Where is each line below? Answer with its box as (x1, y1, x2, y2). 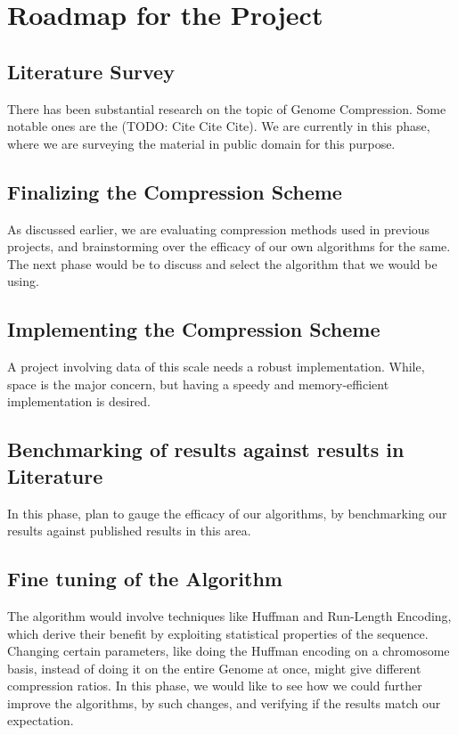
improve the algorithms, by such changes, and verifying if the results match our (7, 693, 441, 712)
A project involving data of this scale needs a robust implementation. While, (7, 357, 425, 376)
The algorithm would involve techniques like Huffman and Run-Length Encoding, (7, 606, 452, 625)
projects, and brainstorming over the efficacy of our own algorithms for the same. (7, 237, 451, 256)
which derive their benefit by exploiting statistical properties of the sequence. (7, 624, 429, 642)
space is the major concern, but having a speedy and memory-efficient (7, 374, 389, 393)
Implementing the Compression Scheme (7, 315, 380, 343)
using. (7, 272, 39, 290)
